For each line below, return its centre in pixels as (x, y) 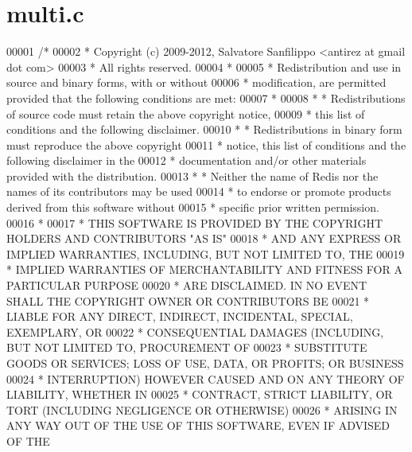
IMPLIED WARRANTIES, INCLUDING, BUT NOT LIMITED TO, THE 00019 (206, 253)
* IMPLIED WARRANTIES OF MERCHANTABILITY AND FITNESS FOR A (204, 269)
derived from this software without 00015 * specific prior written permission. (193, 207)
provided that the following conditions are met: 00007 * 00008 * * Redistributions (206, 97)
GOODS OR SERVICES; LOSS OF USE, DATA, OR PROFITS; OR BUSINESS (205, 363)
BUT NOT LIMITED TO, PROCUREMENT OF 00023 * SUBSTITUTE (187, 347)
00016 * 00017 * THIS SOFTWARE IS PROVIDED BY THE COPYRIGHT (194, 222)
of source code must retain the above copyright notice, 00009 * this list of (186, 113)
